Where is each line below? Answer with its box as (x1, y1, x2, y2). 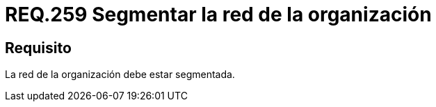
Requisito (5, 39, 72, 57)
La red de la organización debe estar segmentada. (5, 68, 235, 81)
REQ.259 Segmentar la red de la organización (5, 3, 432, 26)
